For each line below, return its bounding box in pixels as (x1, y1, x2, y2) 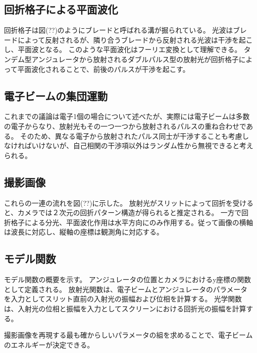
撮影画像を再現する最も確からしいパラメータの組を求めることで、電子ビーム (4, 330, 253, 340)
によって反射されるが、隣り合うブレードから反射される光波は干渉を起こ (17, 34, 253, 45)
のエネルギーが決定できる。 (4, 339, 94, 350)
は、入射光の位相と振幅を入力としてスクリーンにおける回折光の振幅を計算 (4, 303, 246, 313)
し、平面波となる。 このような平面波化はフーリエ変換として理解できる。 (4, 44, 242, 55)
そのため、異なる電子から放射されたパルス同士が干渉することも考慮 (20, 130, 242, 141)
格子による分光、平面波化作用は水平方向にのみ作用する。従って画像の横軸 (10, 217, 253, 227)
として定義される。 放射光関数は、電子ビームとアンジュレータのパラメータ (4, 284, 248, 294)
